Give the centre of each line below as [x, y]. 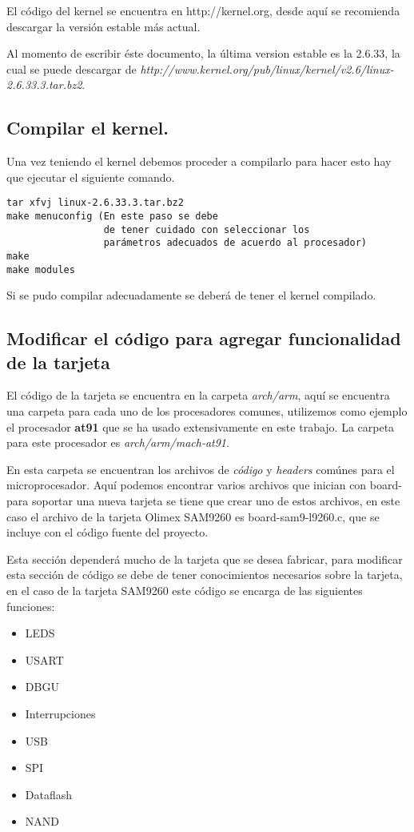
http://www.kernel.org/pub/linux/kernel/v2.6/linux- [267, 68]
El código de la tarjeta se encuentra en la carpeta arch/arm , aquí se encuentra [198, 395]
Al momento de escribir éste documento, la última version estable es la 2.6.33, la [203, 53]
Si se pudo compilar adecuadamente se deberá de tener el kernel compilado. [191, 295]
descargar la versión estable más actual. [103, 26]
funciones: [31, 606]
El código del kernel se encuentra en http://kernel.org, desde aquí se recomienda [203, 10]
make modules [41, 269]
